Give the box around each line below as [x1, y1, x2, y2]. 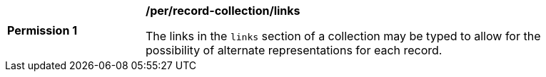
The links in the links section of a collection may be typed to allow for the [146, 29, 541, 43]
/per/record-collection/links [146, 4, 300, 18]
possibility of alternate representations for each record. [146, 43, 443, 57]
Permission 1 [7, 23, 78, 37]
